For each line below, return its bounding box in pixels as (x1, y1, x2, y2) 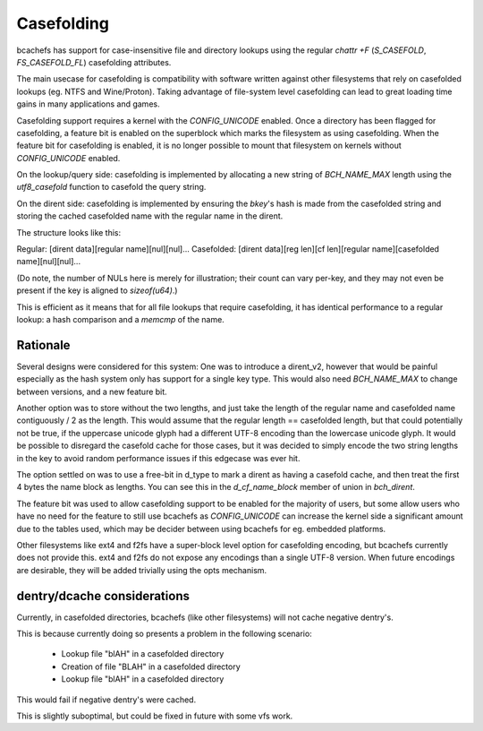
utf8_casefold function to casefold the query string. (16, 182, 207, 193)
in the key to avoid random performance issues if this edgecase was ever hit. (16, 452, 301, 463)
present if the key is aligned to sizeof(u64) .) (16, 285, 178, 296)
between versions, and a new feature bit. (16, 386, 167, 397)
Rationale (16, 337, 71, 353)
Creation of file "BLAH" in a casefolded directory (61, 661, 241, 672)
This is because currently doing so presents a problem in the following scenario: (16, 628, 312, 640)
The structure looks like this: (16, 227, 122, 237)
